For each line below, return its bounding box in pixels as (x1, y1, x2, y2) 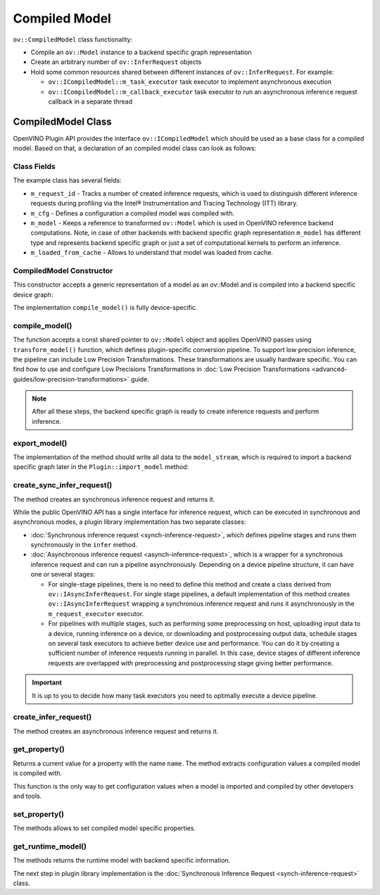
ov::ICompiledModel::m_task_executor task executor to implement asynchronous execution (48, 77, 332, 86)
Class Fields (13, 161, 56, 171)
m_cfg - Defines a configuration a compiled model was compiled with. (30, 208, 235, 218)
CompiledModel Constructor (13, 265, 113, 275)
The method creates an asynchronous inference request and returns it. (13, 727, 219, 735)
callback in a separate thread (48, 97, 133, 106)
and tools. (13, 792, 42, 801)
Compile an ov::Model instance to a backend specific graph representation (30, 48, 253, 56)
